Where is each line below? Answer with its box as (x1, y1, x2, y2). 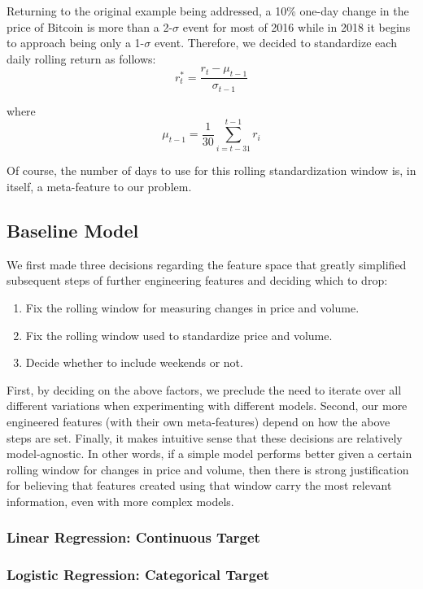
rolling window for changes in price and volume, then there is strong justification (7, 460, 409, 478)
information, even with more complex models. (7, 492, 234, 509)
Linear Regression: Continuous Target (7, 527, 260, 548)
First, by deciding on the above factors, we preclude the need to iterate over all (7, 381, 402, 398)
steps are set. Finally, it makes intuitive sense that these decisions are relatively (7, 429, 403, 446)
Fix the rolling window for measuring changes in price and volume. (25, 299, 360, 316)
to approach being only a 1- (7, 34, 145, 51)
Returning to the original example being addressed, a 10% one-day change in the (7, 2, 409, 19)
